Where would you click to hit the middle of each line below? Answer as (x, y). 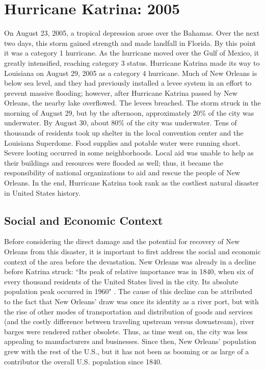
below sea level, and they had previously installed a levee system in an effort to (128, 83)
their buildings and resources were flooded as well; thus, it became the (114, 162)
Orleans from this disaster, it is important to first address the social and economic (132, 252)
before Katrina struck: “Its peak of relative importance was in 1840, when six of (129, 271)
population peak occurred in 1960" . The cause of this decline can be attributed (128, 291)
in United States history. (42, 192)
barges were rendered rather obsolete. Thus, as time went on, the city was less (126, 331)
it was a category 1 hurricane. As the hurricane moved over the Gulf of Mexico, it (132, 53)
